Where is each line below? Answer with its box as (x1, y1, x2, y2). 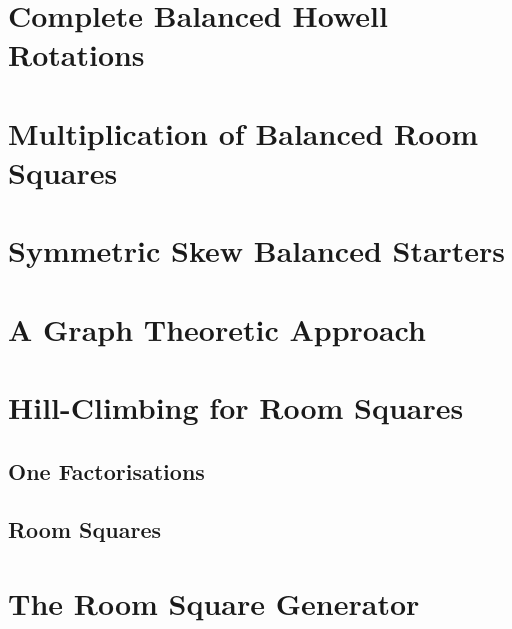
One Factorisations (8, 455, 205, 486)
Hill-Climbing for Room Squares (8, 387, 464, 428)
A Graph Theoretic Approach (8, 308, 426, 349)
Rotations (8, 34, 145, 75)
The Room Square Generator (8, 583, 420, 623)
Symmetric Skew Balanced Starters (8, 230, 506, 271)
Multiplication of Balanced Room (8, 112, 479, 153)
